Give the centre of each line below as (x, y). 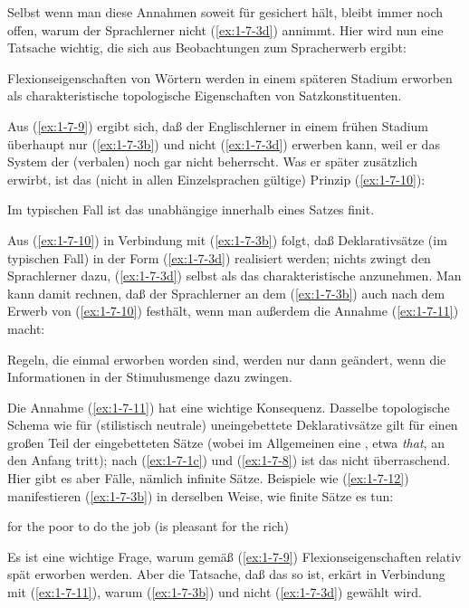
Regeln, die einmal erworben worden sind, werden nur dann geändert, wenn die (227, 359)
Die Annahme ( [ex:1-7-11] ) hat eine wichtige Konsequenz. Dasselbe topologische (229, 407)
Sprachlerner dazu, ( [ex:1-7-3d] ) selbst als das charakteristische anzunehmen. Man (234, 275)
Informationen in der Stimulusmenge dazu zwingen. (150, 377)
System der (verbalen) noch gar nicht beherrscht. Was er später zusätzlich (212, 161)
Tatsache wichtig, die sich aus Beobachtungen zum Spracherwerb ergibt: (207, 47)
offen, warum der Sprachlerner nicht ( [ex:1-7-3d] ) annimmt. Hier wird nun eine (225, 29)
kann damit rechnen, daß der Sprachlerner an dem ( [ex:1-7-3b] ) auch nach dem (226, 293)
